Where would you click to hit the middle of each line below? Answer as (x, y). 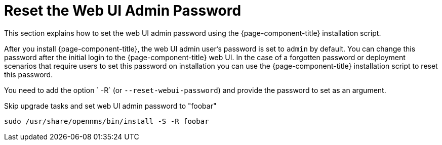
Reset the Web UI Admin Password (123, 11)
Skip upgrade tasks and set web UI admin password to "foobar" (110, 106)
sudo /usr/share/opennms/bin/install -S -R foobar (107, 121)
